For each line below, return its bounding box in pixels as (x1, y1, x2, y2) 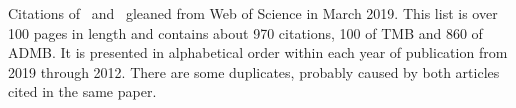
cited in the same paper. (8, 81, 157, 102)
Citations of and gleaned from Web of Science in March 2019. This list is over (8, 3, 498, 23)
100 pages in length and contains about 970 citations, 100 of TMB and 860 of (8, 22, 483, 43)
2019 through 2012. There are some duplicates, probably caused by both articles (8, 61, 500, 82)
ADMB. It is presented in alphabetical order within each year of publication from (8, 42, 508, 63)
